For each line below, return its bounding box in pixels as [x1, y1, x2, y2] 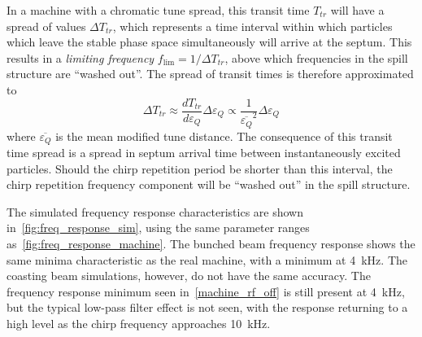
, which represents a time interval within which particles [112, 17, 393, 34]
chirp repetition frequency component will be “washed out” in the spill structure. [7, 176, 411, 193]
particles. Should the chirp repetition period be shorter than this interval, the [7, 160, 393, 177]
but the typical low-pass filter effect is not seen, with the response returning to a [7, 299, 408, 316]
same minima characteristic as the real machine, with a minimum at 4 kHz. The [7, 251, 407, 268]
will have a [330, 2, 385, 18]
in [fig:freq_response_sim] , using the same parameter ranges [7, 219, 310, 236]
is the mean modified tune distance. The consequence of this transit [55, 127, 393, 144]
